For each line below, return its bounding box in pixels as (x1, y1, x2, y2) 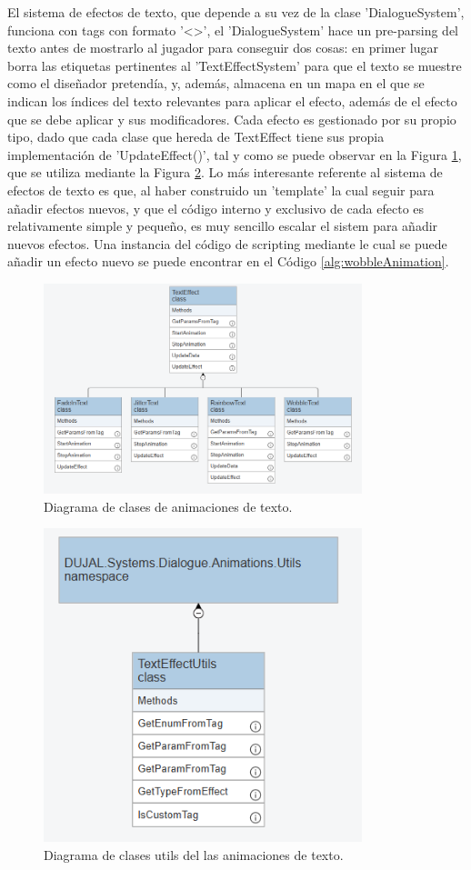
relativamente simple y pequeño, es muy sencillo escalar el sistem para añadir (7, 216, 438, 235)
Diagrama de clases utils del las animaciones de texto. (44, 845, 344, 864)
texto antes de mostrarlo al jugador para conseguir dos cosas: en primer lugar (7, 38, 439, 57)
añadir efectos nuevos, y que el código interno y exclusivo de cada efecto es (7, 198, 425, 217)
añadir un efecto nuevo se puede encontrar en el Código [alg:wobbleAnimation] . (7, 252, 449, 271)
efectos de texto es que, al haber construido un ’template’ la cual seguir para (7, 180, 435, 199)
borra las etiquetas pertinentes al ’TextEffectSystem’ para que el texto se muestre (7, 55, 462, 75)
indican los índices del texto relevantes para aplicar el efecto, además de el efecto (7, 91, 457, 110)
